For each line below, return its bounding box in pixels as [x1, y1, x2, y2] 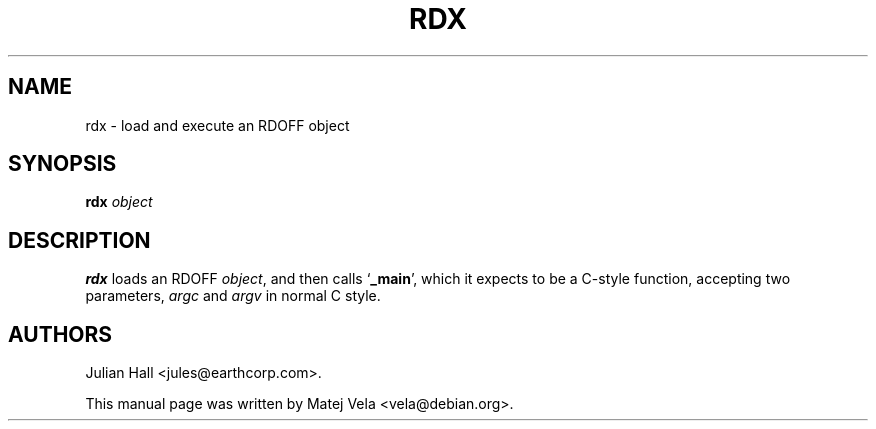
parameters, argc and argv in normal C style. [85, 287, 381, 305]
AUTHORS [8, 321, 113, 347]
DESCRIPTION [8, 227, 151, 253]
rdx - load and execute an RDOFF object [85, 116, 350, 134]
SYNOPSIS [8, 151, 117, 177]
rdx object [85, 193, 153, 211]
